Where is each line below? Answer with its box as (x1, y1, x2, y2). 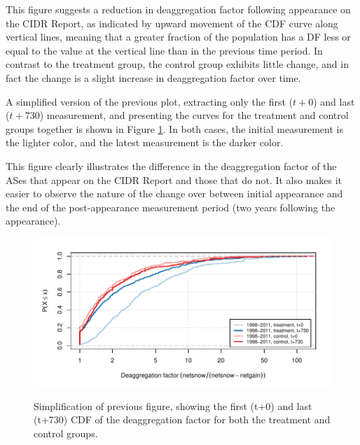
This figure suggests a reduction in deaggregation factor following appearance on (6, 2, 351, 16)
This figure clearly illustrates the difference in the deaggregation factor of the (6, 158, 337, 173)
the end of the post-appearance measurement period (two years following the (6, 199, 335, 214)
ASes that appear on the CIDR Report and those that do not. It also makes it (6, 172, 342, 187)
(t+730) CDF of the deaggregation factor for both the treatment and (34, 412, 331, 427)
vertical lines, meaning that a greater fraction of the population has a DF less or (6, 29, 351, 44)
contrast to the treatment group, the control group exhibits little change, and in (6, 57, 349, 71)
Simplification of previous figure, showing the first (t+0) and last (34, 398, 312, 413)
